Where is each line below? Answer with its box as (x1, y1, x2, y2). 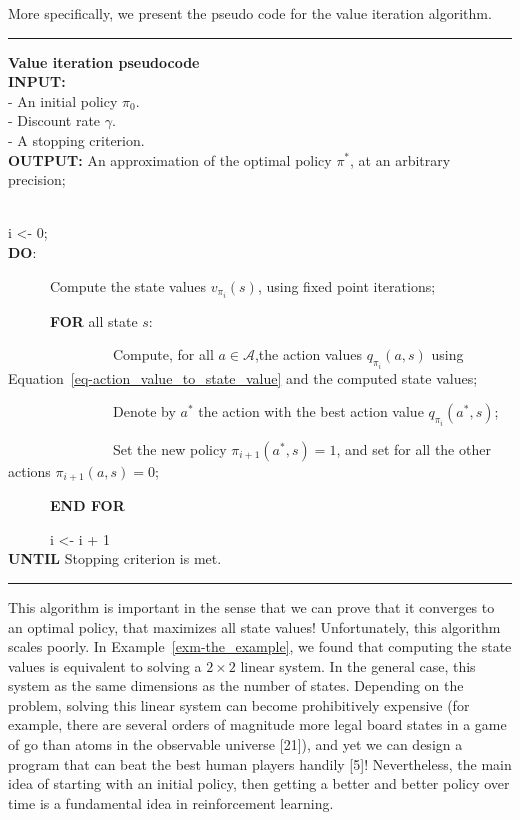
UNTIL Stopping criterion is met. (8, 548, 222, 569)
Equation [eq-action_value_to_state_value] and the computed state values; (8, 367, 478, 388)
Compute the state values (49, 275, 207, 296)
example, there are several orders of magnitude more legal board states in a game (8, 714, 507, 735)
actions (8, 460, 51, 481)
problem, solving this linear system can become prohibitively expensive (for (8, 694, 470, 715)
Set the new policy (112, 438, 227, 459)
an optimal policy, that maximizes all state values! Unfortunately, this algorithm (8, 616, 501, 637)
